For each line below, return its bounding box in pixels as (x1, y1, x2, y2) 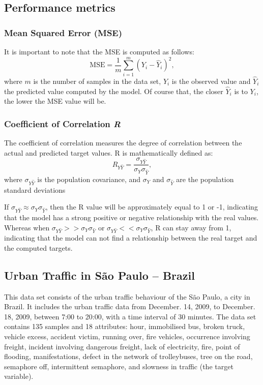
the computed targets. (4, 242, 73, 253)
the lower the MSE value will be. (4, 96, 106, 106)
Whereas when (4, 222, 50, 232)
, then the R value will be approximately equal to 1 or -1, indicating (45, 201, 258, 212)
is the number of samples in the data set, (33, 75, 161, 86)
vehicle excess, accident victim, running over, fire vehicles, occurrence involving (4, 331, 250, 342)
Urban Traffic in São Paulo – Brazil (4, 267, 195, 283)
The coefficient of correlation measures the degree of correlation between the (4, 137, 242, 148)
